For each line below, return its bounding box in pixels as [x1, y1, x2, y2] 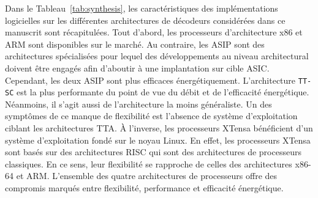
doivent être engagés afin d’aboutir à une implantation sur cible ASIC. [5, 61, 270, 74]
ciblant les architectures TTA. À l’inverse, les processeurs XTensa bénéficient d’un [5, 122, 313, 134]
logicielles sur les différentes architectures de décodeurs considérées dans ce [5, 13, 286, 26]
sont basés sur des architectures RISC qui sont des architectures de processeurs [5, 145, 301, 158]
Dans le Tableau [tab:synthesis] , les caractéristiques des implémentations [5, 2, 278, 14]
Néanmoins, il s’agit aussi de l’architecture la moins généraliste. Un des [5, 97, 272, 110]
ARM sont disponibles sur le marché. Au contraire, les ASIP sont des [5, 37, 265, 50]
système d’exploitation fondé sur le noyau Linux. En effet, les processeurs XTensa [5, 133, 311, 146]
